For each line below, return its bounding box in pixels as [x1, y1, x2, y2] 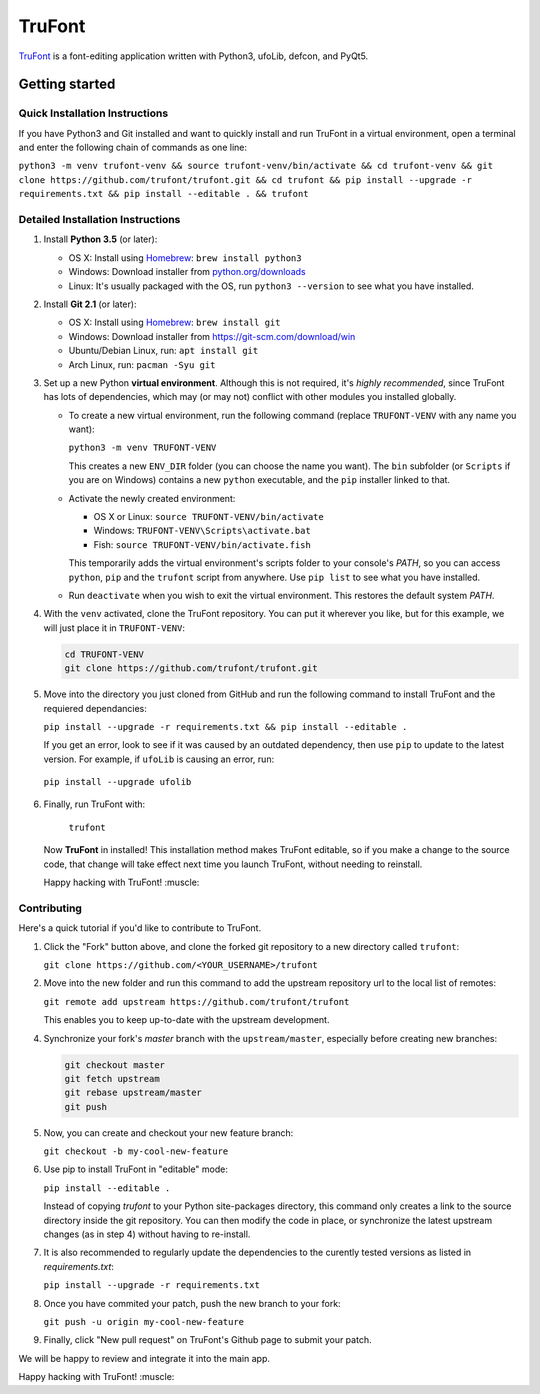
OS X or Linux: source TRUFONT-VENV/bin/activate [93, 511, 324, 523]
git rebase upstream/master [64, 1087, 202, 1099]
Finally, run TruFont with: [43, 798, 146, 810]
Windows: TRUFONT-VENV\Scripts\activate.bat [93, 525, 312, 537]
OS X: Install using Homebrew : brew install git [68, 316, 281, 329]
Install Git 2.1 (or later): [43, 298, 137, 310]
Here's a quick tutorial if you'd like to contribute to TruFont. [18, 922, 262, 934]
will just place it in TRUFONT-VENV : [43, 621, 185, 634]
